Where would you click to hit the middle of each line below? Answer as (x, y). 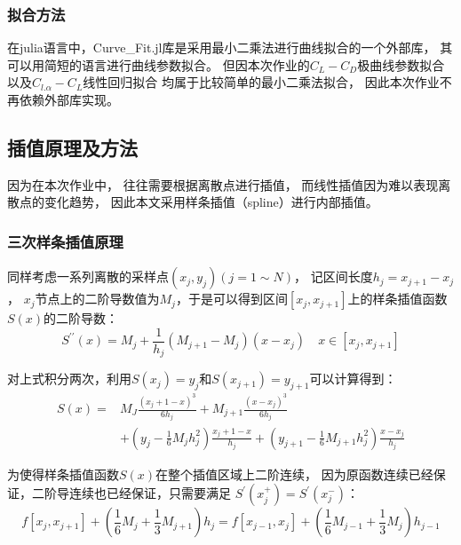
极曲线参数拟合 (401, 64)
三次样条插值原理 (65, 241)
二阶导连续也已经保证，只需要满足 (131, 493)
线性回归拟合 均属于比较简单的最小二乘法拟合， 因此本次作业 (261, 82)
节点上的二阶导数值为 (97, 299)
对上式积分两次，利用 (69, 379)
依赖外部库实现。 (69, 99)
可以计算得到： (353, 379)
